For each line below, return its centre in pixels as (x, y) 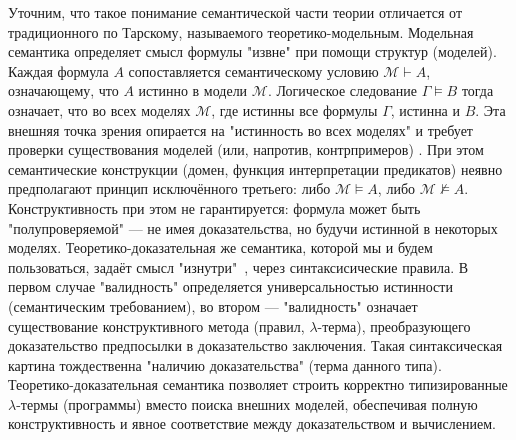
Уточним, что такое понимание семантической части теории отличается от (235, 12)
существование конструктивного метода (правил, (156, 325)
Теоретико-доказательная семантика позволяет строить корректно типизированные (258, 384)
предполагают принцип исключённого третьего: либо (169, 188)
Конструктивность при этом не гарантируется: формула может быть (214, 207)
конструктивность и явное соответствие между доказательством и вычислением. (252, 423)
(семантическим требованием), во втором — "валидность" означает (213, 305)
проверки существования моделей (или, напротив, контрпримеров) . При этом (246, 149)
